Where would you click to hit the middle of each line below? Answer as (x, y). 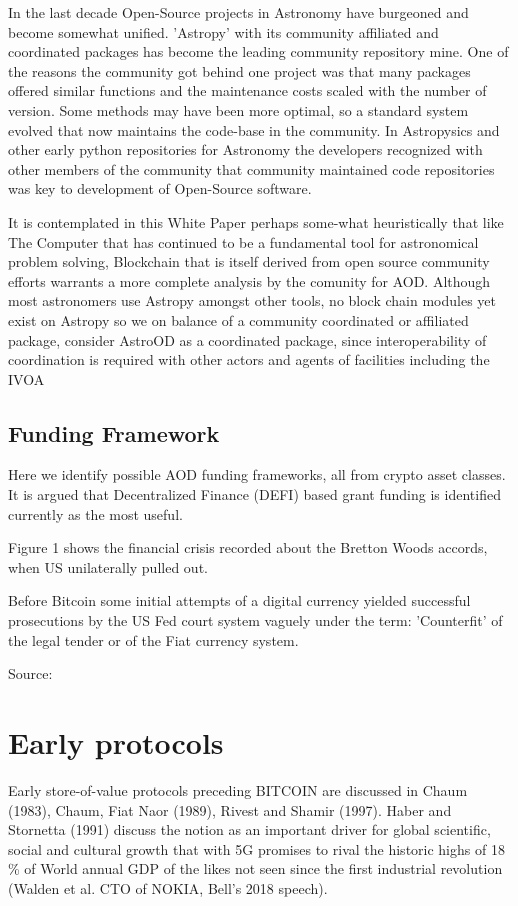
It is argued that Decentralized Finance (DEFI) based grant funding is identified (254, 494)
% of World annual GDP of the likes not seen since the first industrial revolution (255, 868)
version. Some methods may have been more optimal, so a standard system (238, 109)
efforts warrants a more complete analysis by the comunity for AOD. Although (249, 280)
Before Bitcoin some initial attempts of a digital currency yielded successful (239, 600)
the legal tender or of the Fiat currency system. (153, 639)
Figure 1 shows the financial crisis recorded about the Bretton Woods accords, (248, 547)
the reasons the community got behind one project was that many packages (239, 70)
